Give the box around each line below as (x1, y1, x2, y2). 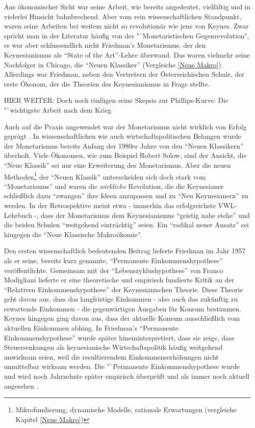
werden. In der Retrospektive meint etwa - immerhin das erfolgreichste (4, 200, 216, 210)
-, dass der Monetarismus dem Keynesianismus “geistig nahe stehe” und (34, 210, 250, 220)
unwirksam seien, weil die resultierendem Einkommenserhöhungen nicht (4, 351, 219, 362)
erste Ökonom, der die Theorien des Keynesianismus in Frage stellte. (4, 78, 210, 89)
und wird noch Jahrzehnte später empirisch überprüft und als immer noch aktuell (4, 371, 250, 381)
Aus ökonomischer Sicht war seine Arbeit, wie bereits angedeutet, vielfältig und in (4, 1, 251, 11)
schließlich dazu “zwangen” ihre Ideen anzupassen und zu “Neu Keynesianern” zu (4, 190, 249, 201)
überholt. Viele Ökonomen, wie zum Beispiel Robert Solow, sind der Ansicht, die (4, 150, 247, 160)
